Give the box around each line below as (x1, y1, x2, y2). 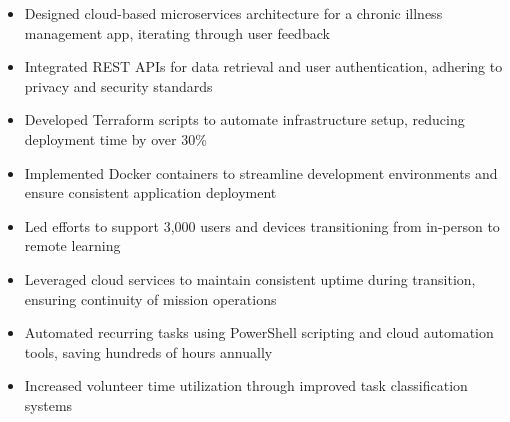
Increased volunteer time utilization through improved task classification (24, 375, 468, 396)
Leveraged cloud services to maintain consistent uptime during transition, (24, 268, 476, 289)
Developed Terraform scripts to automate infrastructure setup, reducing (24, 109, 465, 130)
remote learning (24, 235, 121, 256)
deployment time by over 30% (24, 128, 207, 149)
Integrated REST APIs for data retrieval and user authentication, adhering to (24, 56, 503, 77)
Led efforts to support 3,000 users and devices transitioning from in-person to (24, 215, 500, 236)
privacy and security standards (24, 75, 213, 96)
